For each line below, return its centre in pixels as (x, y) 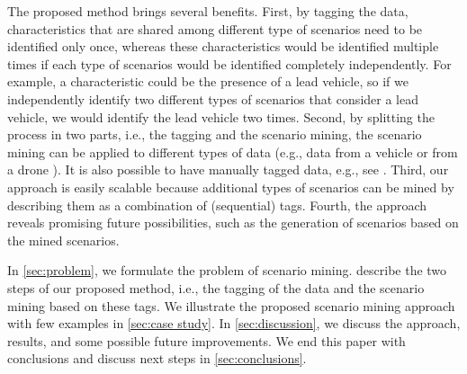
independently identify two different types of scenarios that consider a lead (213, 98)
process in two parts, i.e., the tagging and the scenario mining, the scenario (215, 134)
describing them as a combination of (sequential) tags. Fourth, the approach (217, 205)
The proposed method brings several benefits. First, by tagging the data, (208, 11)
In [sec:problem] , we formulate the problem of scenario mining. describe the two (227, 270)
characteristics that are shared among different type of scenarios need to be (215, 28)
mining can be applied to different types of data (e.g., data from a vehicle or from (233, 151)
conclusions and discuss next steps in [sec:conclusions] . (157, 358)
